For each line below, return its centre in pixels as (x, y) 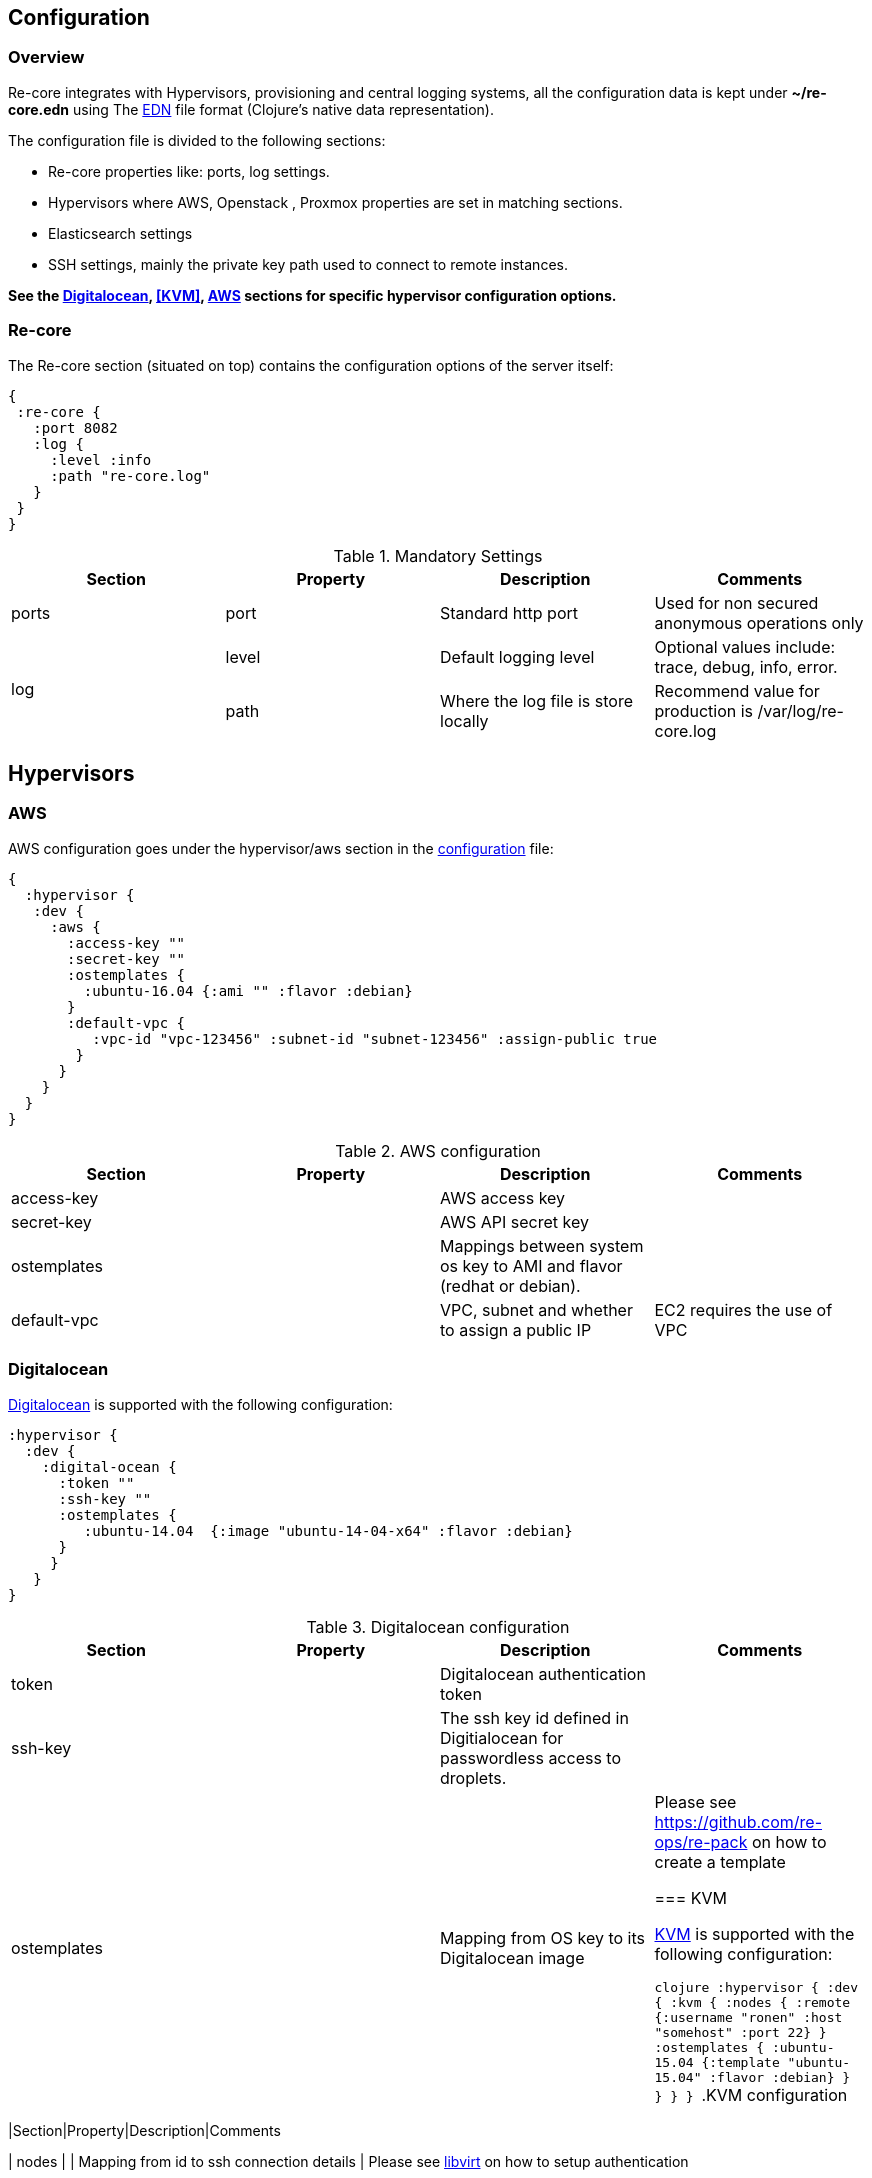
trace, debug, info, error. (746, 666)
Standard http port (509, 612)
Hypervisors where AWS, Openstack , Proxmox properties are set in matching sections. (335, 202)
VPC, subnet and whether (536, 1309)
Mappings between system (542, 1245)
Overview (46, 57)
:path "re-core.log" (130, 475)
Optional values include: (745, 646)
